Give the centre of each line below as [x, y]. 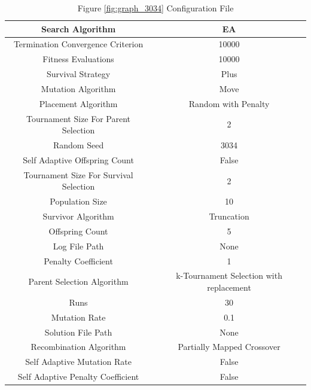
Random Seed [78, 145]
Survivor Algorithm [78, 216]
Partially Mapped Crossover [229, 347]
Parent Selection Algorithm [78, 281]
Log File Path [78, 246]
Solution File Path [78, 332]
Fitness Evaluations [78, 59]
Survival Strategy [78, 74]
